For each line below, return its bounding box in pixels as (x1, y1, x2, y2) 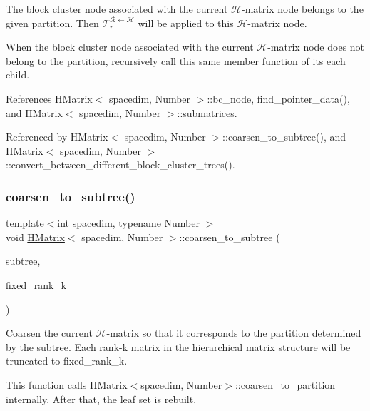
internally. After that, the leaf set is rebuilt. (6, 391, 197, 406)
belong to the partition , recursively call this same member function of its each (6, 53, 346, 68)
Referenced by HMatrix (6, 129, 108, 144)
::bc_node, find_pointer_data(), (207, 91, 350, 106)
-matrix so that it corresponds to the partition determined (106, 325, 361, 340)
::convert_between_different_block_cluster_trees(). (6, 157, 235, 172)
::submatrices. (177, 105, 237, 120)
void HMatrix (6, 229, 65, 244)
